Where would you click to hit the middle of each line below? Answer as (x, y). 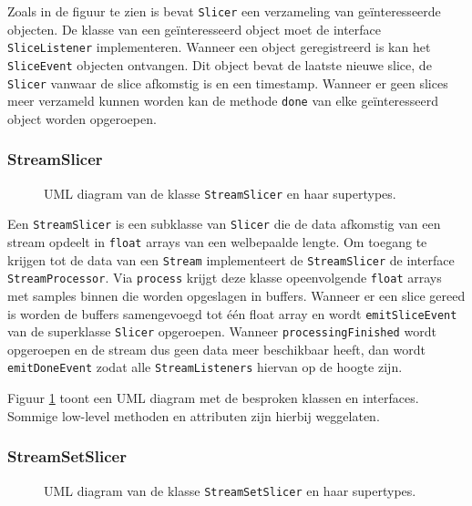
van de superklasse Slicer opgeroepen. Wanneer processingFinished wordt (222, 331)
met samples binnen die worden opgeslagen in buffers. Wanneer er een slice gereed (236, 295)
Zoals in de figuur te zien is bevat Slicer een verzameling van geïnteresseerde (224, 11)
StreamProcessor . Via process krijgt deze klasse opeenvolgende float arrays (225, 278)
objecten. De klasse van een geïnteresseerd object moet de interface (195, 29)
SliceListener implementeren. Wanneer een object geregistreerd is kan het (219, 47)
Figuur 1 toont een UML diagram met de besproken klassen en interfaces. (213, 398)
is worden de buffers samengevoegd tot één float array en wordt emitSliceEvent (232, 313)
